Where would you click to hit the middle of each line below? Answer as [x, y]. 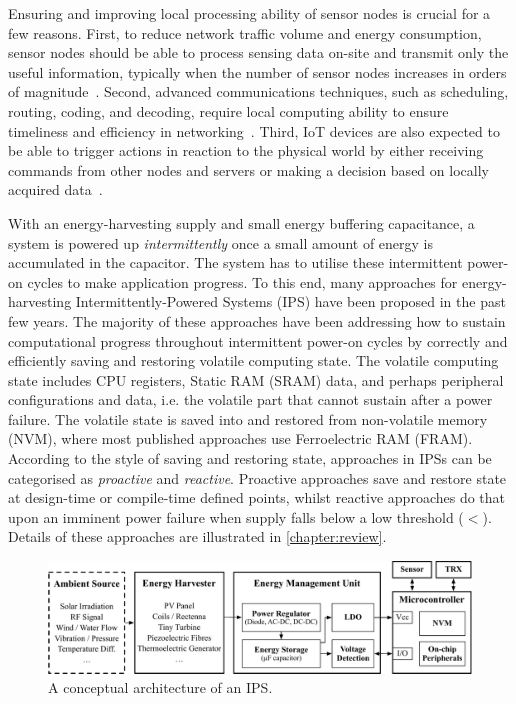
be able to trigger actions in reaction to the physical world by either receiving [246, 150]
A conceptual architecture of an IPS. [160, 687]
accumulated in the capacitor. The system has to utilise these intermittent [235, 262]
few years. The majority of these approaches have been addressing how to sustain [257, 320]
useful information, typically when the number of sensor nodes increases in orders [257, 71]
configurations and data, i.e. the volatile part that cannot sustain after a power [250, 399]
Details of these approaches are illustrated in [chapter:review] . [197, 536]
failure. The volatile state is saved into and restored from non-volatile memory [248, 418]
